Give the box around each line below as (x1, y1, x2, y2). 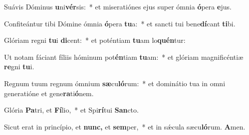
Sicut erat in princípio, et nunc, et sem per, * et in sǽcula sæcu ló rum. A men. (4, 121, 246, 132)
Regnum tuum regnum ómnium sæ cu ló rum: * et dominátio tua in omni (4, 78, 226, 88)
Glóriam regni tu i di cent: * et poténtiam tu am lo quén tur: (4, 35, 186, 45)
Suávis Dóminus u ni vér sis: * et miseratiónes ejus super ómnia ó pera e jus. (4, 1, 232, 11)
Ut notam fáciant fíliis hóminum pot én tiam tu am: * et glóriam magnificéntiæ (4, 51, 244, 62)
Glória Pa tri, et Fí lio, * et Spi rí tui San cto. (4, 105, 139, 115)
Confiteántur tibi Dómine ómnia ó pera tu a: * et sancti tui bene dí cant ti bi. (4, 18, 236, 28)
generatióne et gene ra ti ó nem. (4, 88, 94, 98)
